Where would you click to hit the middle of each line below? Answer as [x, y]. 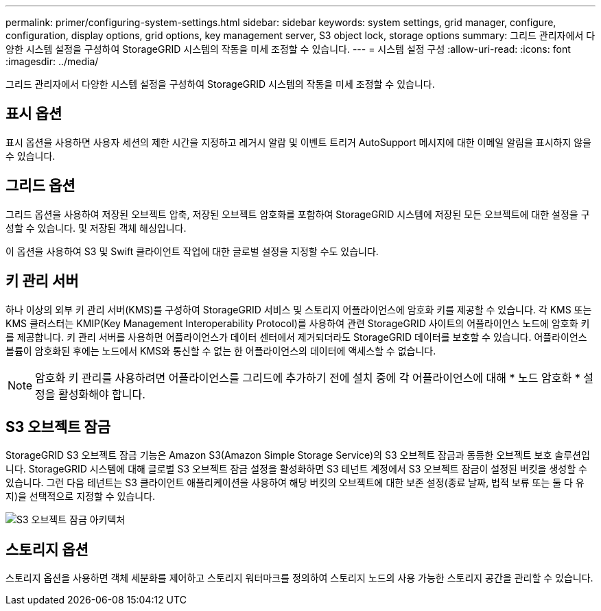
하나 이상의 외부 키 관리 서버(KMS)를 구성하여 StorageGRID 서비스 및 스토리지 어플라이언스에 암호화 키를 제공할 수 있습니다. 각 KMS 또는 [299, 309]
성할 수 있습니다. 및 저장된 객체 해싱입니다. [96, 228]
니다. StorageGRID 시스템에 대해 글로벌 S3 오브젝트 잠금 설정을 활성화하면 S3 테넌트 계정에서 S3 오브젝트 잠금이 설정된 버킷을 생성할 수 [296, 469]
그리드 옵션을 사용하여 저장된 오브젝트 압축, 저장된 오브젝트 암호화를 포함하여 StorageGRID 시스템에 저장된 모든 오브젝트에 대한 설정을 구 [298, 214]
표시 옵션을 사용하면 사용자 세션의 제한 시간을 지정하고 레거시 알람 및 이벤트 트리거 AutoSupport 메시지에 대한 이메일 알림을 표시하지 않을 [298, 142]
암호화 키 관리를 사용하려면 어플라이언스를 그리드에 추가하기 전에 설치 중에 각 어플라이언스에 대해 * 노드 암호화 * [308, 378]
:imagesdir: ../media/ [52, 61]
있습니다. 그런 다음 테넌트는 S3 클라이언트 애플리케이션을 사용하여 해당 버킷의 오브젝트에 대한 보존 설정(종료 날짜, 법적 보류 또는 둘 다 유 [295, 483]
